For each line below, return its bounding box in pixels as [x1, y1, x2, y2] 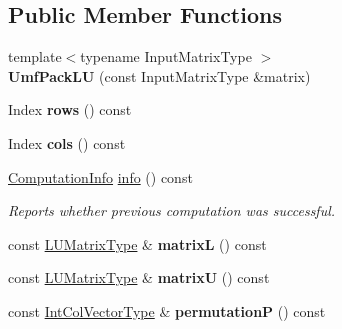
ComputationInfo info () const [8, 166, 193, 187]
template [8, 46, 62, 67]
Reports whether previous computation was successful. [8, 200, 336, 221]
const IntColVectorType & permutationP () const [8, 300, 326, 321]
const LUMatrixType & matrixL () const [8, 233, 267, 254]
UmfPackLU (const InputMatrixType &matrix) [8, 65, 311, 86]
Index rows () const [8, 99, 132, 120]
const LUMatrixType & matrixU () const [8, 267, 270, 288]
